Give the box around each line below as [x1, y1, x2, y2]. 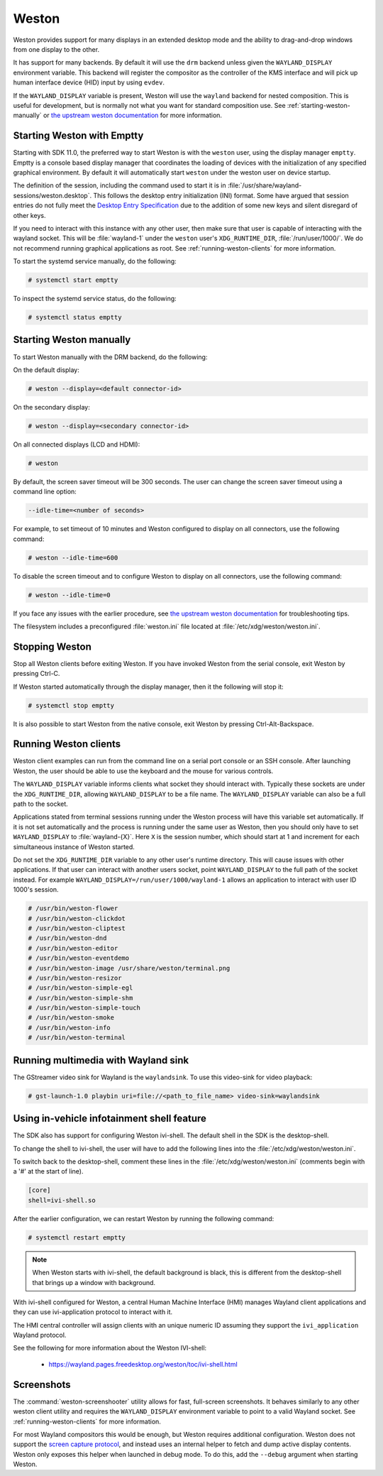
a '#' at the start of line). [13, 1167, 84, 1176]
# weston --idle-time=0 [28, 591, 111, 599]
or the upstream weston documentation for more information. [43, 111, 223, 120]
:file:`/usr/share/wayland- [227, 181, 302, 190]
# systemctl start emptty [28, 276, 118, 284]
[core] [28, 1186, 51, 1194]
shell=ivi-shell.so [28, 1196, 96, 1204]
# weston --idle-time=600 [28, 554, 118, 562]
